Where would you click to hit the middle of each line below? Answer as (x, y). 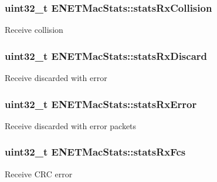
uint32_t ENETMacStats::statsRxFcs (95, 152)
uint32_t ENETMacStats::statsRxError (101, 104)
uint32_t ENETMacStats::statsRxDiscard (106, 55)
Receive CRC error (39, 173)
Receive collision (34, 30)
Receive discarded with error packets (71, 125)
